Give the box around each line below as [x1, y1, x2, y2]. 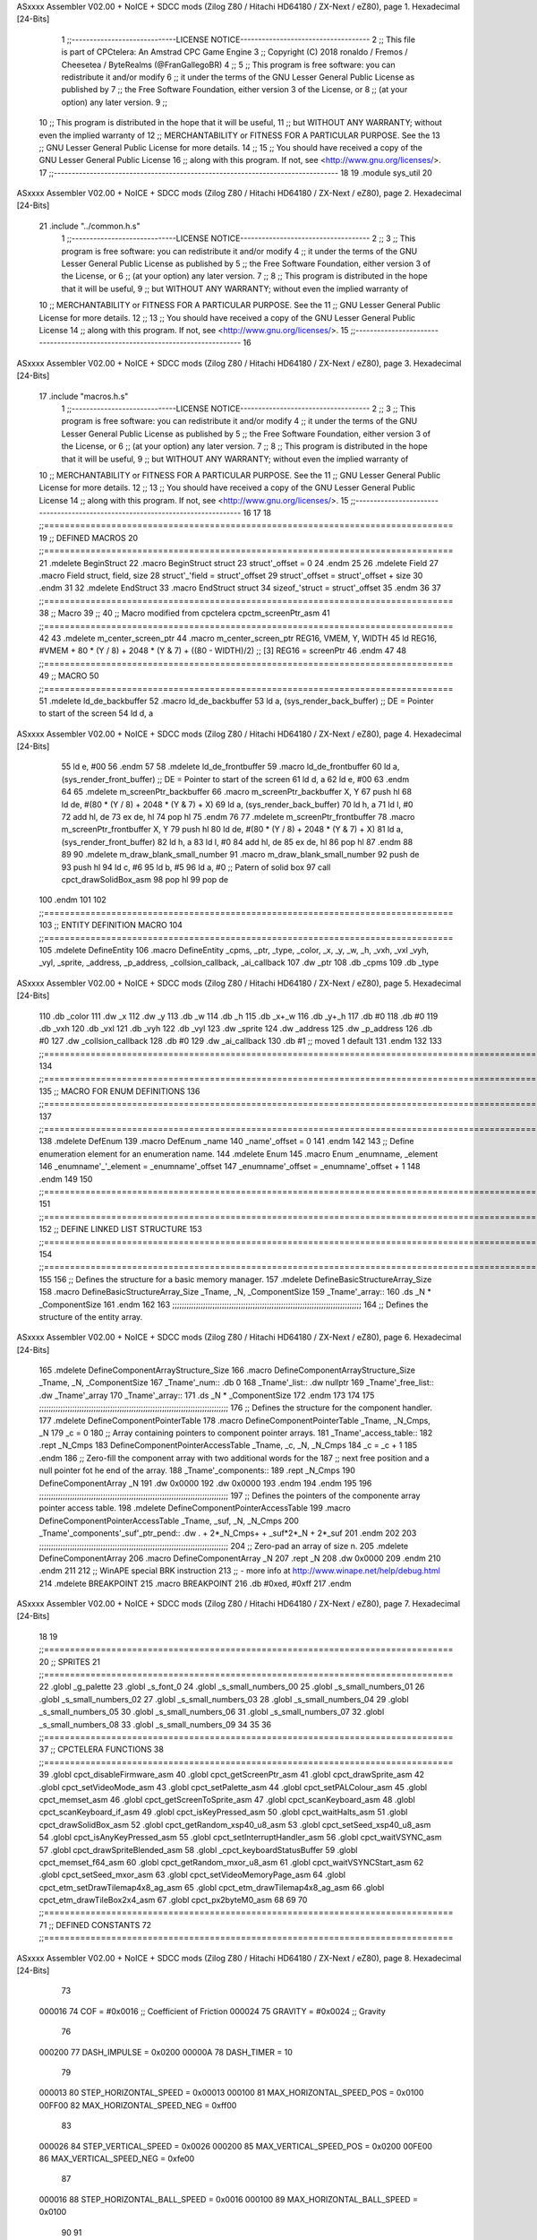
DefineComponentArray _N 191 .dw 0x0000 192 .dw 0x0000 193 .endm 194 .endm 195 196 [38, 1478, 372, 1488]
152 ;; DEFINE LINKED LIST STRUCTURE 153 [38, 1224, 203, 1235]
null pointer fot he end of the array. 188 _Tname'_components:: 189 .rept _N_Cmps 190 [38, 1465, 355, 1476]
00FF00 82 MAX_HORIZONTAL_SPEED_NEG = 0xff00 [38, 2099, 237, 2110]
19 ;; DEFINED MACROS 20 [38, 532, 139, 543]
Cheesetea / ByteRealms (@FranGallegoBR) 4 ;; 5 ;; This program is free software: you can [61, 59, 396, 70]
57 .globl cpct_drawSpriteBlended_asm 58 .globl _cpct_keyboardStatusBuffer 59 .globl [38, 1844, 358, 1855]
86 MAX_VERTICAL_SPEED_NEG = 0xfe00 [38, 2153, 195, 2164]
